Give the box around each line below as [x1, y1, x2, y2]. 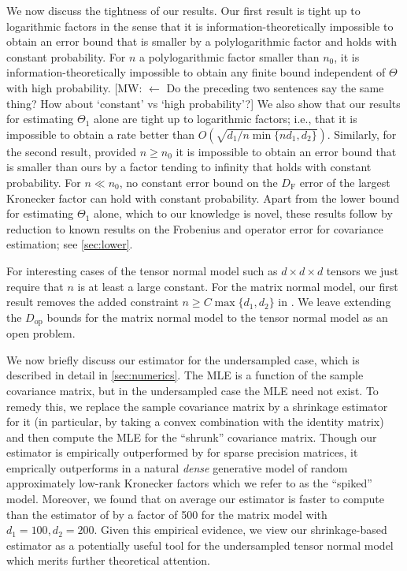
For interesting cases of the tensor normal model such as [6, 262, 278, 278]
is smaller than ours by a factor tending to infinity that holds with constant [6, 159, 372, 175]
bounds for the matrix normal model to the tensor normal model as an [46, 308, 388, 325]
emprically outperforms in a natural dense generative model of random [6, 459, 348, 476]
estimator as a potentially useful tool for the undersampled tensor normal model [6, 536, 394, 553]
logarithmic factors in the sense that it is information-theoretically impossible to [6, 17, 394, 34]
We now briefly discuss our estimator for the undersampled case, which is [6, 351, 360, 368]
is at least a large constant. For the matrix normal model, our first [77, 278, 398, 294]
